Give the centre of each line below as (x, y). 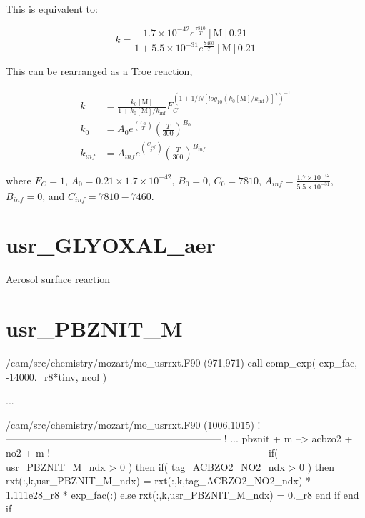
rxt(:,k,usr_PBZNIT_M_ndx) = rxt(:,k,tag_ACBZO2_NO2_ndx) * (159, 480)
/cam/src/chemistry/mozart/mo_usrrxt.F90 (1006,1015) (130, 424)
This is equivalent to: (52, 9)
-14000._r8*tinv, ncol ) (56, 376)
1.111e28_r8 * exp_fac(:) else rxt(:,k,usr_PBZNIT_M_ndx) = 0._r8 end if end (182, 494)
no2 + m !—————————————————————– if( (142, 452)
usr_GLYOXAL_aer (111, 245)
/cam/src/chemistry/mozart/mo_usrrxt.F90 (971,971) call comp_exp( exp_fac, (182, 362)
